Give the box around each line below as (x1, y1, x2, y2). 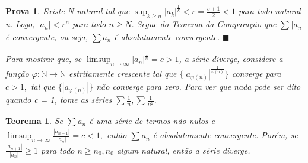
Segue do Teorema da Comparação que (136, 18, 277, 30)
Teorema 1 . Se (5, 115, 63, 127)
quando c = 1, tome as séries (5, 93, 112, 106)
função (5, 67, 29, 80)
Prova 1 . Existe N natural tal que (5, 5, 130, 17)
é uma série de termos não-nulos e (89, 115, 215, 127)
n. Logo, (5, 18, 35, 30)
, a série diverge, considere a (179, 53, 283, 65)
